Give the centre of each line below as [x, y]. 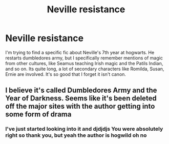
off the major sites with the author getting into [80, 106]
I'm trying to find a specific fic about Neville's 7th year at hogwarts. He [80, 52]
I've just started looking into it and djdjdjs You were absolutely [84, 129]
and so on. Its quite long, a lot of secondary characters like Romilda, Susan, [85, 69]
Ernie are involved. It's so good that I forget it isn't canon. [66, 74]
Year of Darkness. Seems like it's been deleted [81, 98]
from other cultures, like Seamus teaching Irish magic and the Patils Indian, [84, 63]
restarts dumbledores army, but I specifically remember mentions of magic [84, 58]
